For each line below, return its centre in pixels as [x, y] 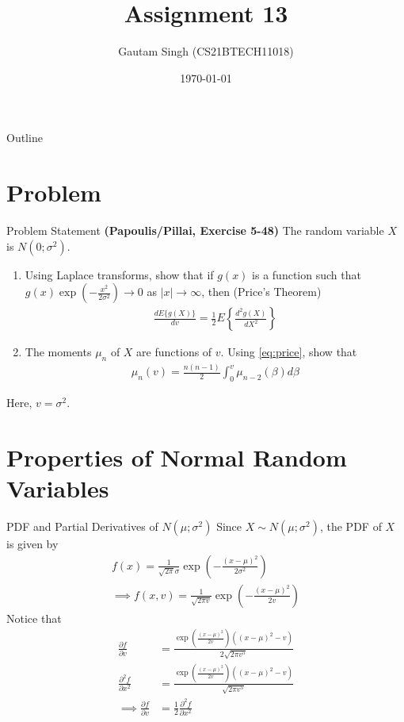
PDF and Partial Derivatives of [82, 526]
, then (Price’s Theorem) [261, 292]
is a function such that [307, 274]
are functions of [174, 352]
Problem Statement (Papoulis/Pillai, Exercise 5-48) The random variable [195, 230]
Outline [25, 138]
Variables [58, 488]
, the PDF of [351, 526]
